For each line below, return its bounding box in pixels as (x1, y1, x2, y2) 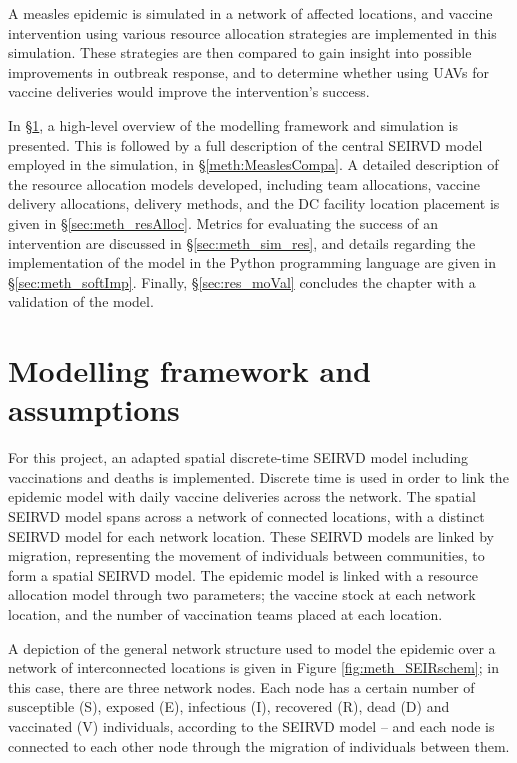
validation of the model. (8, 291, 154, 312)
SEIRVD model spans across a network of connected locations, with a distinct (8, 506, 485, 526)
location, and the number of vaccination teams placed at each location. (8, 603, 443, 624)
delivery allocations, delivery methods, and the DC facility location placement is (8, 193, 500, 214)
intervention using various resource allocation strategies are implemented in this (8, 22, 497, 43)
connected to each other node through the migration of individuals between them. (8, 735, 510, 756)
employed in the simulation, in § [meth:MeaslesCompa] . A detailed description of (8, 154, 499, 175)
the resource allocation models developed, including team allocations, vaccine (8, 173, 481, 194)
